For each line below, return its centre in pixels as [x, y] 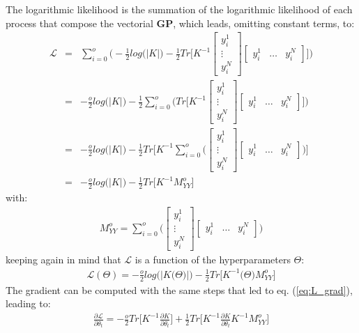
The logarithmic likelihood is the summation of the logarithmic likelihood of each [179, 9]
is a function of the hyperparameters [213, 259]
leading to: [28, 303]
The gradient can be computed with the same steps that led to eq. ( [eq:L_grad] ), [179, 289]
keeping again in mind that [63, 259]
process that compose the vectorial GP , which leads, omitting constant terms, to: [180, 23]
